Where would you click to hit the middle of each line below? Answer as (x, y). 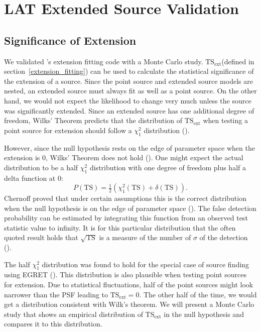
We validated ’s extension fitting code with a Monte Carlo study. (104, 61)
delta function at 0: (34, 178)
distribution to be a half (41, 167)
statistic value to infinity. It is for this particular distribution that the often (120, 227)
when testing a (225, 120)
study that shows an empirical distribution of (74, 314)
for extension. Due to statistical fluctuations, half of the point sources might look (129, 285)
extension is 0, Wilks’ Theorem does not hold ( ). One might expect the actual (124, 157)
